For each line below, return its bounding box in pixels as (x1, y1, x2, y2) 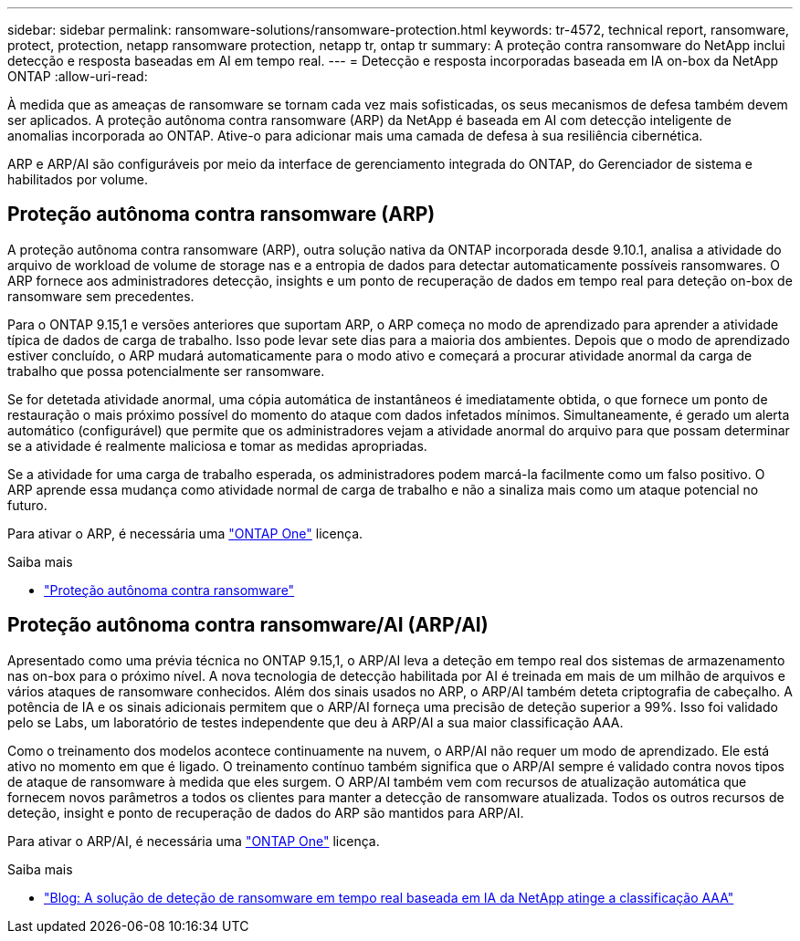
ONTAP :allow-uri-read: (7, 68, 148, 84)
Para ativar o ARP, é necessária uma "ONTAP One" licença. (7, 525, 363, 541)
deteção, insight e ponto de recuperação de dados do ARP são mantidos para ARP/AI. (7, 804, 524, 821)
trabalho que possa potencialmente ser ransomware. (7, 362, 325, 379)
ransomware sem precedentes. (7, 288, 195, 304)
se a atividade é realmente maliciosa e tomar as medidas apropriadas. (7, 437, 427, 454)
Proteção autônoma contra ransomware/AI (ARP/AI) (7, 613, 489, 637)
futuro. (7, 497, 47, 513)
